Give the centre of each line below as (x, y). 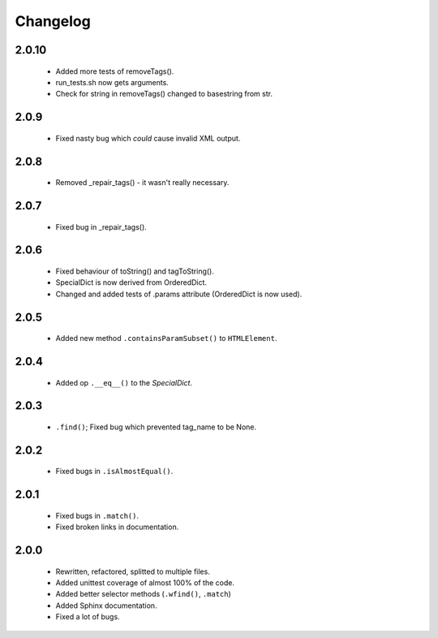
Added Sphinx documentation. (106, 606)
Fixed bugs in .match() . (97, 515)
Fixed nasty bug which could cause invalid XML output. (148, 138)
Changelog (53, 21)
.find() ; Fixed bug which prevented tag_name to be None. (156, 427)
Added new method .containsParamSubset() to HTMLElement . (166, 338)
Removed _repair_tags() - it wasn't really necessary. (142, 183)
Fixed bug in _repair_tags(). (101, 226)
